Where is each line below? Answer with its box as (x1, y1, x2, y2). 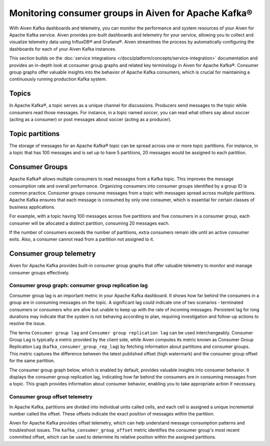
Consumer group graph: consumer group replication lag (9, 282, 148, 289)
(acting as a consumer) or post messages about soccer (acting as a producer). (9, 116, 172, 122)
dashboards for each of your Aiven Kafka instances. (9, 46, 117, 52)
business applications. (9, 204, 55, 210)
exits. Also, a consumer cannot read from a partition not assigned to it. (9, 236, 154, 242)
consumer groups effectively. (9, 269, 70, 275)
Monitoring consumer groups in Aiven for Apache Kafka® (9, 8, 252, 19)
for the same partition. (9, 358, 55, 364)
